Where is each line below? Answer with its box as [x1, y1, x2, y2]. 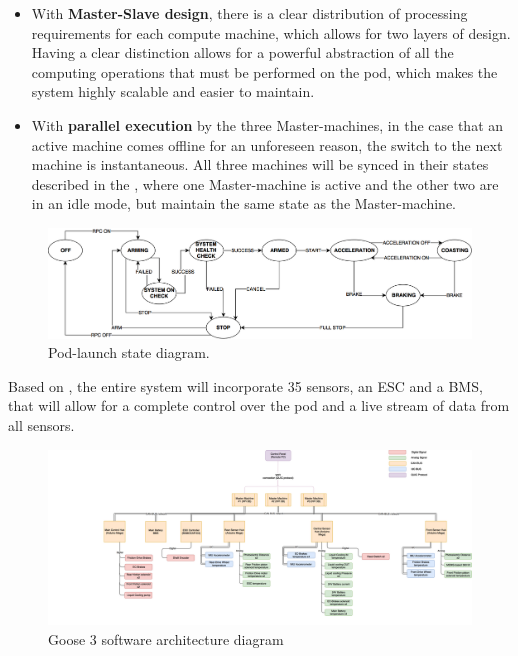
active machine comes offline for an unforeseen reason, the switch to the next [31, 134, 503, 155]
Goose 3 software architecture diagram [48, 628, 284, 649]
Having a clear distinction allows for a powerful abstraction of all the [31, 42, 454, 63]
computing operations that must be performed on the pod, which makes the [31, 61, 498, 82]
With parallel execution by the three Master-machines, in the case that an [31, 114, 504, 135]
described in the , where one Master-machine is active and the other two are [31, 173, 499, 194]
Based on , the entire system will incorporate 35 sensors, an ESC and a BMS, [8, 375, 483, 396]
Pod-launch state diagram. [48, 342, 210, 363]
